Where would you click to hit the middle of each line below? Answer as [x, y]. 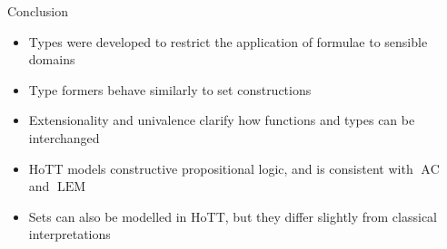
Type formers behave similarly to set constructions [170, 89]
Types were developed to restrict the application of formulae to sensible [228, 41]
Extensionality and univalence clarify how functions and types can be [222, 120]
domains [52, 59]
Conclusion [38, 11]
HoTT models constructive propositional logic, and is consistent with [221, 168]
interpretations [70, 234]
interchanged [64, 137]
